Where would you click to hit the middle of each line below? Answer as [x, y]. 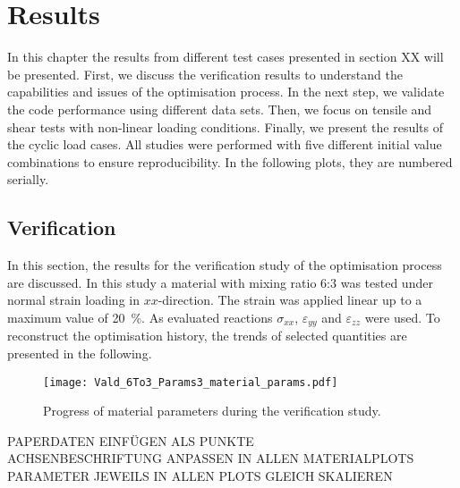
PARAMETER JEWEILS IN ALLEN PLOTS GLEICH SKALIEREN [200, 475]
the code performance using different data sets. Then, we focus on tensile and [220, 109]
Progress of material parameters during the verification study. [212, 411]
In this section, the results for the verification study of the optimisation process [225, 265]
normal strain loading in [73, 300]
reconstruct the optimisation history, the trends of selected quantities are [207, 336]
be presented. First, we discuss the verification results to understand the [205, 74]
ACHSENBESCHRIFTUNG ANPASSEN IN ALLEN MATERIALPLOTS [211, 458]
